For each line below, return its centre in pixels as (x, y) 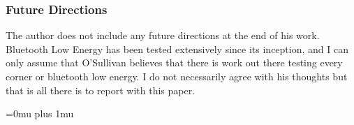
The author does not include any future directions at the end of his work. (163, 35)
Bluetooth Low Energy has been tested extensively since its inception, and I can (177, 49)
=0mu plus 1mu (40, 113)
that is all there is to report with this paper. (101, 90)
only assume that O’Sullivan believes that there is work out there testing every (174, 62)
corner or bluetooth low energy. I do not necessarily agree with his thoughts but (177, 76)
